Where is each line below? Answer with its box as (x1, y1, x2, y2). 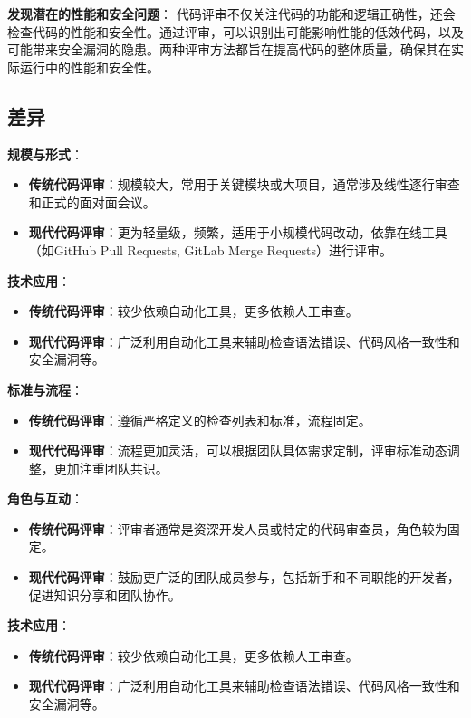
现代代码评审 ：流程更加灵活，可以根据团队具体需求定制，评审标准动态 (28, 441, 447, 460)
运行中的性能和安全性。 (19, 57, 159, 76)
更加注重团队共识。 (53, 458, 168, 477)
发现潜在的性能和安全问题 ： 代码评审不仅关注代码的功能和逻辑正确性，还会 (7, 5, 456, 23)
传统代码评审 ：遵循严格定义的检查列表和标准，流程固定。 (28, 410, 371, 429)
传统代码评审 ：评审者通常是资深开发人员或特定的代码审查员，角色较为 (28, 519, 447, 538)
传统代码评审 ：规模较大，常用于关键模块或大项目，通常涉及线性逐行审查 (28, 175, 460, 194)
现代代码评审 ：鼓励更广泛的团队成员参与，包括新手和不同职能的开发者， (28, 568, 460, 587)
